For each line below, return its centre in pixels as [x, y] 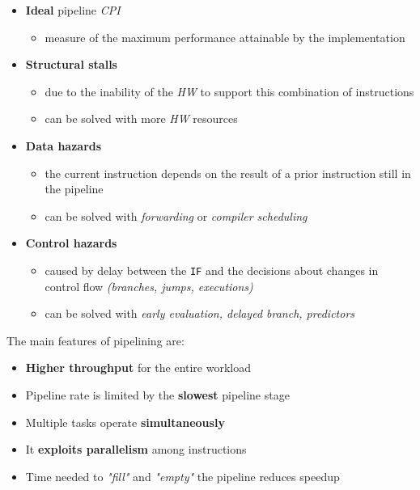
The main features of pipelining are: [95, 340]
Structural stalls [71, 64]
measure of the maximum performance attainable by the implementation [225, 37]
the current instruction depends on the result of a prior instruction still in [228, 173]
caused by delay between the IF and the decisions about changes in [212, 270]
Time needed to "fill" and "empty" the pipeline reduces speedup [182, 476]
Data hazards [64, 145]
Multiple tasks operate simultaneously [125, 422]
